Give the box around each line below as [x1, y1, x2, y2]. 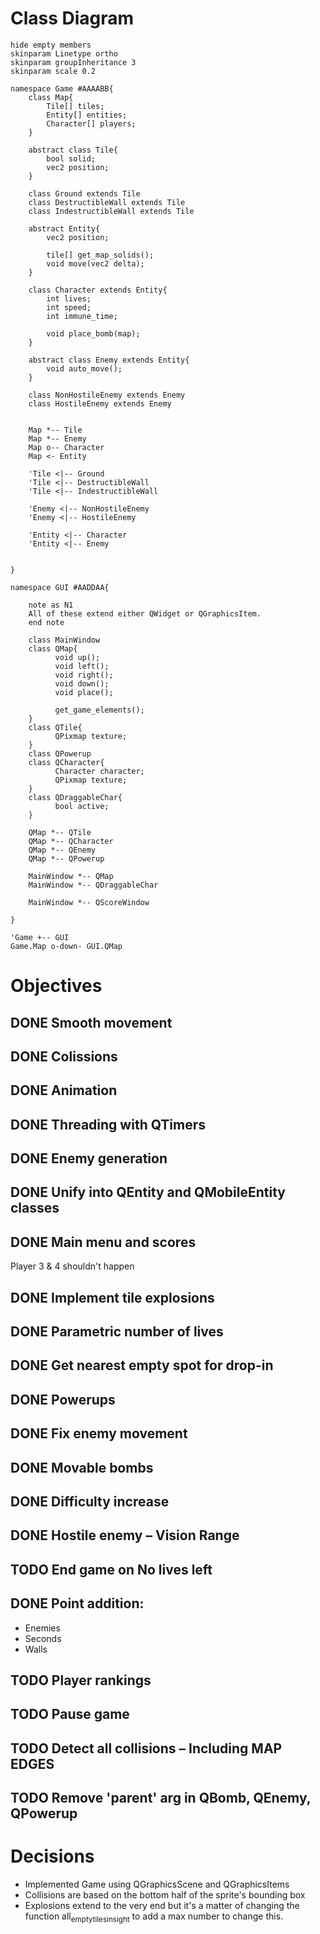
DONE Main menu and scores [10, 1233, 197, 1251]
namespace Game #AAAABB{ [10, 83, 114, 94]
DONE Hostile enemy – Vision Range [10, 1527, 240, 1544]
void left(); [54, 661, 110, 671]
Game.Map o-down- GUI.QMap [10, 941, 123, 951]
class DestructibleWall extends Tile [28, 197, 186, 207]
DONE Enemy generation [10, 1150, 168, 1167]
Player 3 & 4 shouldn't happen [10, 1260, 135, 1272]
